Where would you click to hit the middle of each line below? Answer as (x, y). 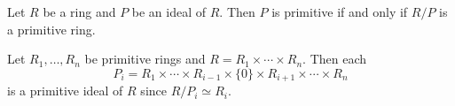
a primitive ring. (51, 29)
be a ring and (79, 11)
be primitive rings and (145, 59)
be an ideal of (169, 11)
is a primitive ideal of (65, 91)
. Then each (335, 59)
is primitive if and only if (340, 11)
